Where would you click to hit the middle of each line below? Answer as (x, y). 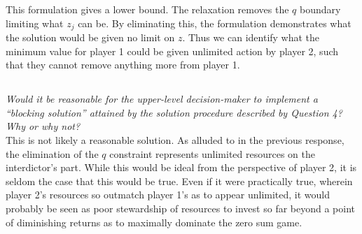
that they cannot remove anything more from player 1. (123, 65)
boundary (320, 9)
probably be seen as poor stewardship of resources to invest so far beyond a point (181, 208)
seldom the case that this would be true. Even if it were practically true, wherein (179, 181)
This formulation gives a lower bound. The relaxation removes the (147, 9)
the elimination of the (52, 153)
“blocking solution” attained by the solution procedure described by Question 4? (174, 112)
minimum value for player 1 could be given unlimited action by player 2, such (172, 51)
